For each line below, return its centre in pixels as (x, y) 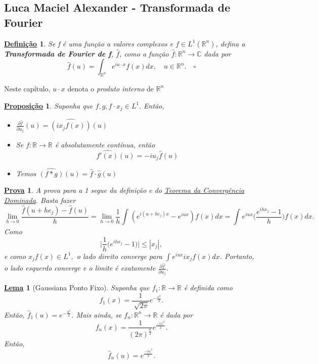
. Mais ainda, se (97, 314)
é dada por (176, 314)
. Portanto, (237, 256)
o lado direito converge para (119, 256)
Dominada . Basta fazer (40, 200)
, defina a (230, 43)
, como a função (144, 53)
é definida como (208, 288)
